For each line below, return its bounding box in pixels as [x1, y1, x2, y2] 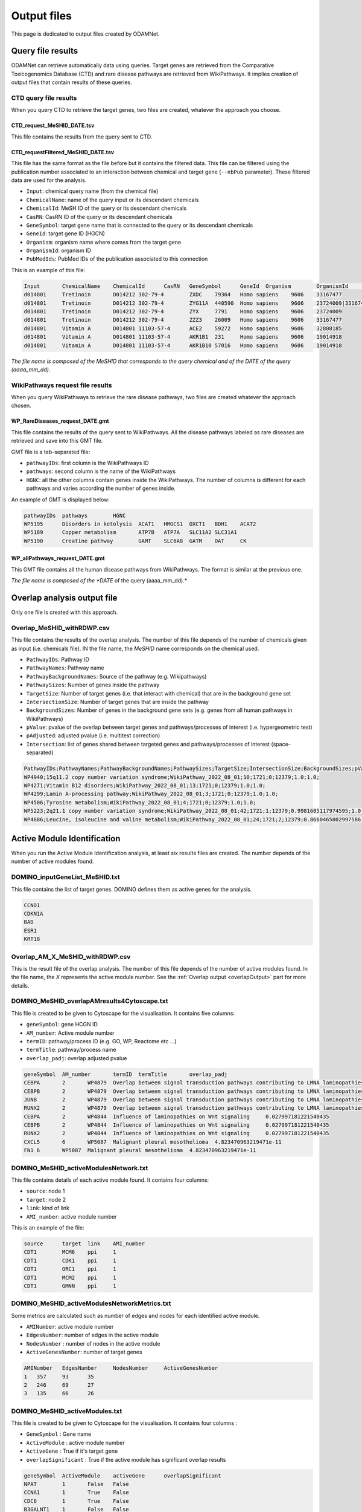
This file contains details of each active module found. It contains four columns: [11, 1176, 209, 1184]
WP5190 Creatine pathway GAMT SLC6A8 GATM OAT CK [24, 537, 247, 544]
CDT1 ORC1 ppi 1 [24, 1266, 117, 1272]
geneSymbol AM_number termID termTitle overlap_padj [24, 1070, 228, 1078]
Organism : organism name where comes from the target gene [26, 238, 181, 246]
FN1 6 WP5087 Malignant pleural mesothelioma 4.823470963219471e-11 [24, 1147, 256, 1154]
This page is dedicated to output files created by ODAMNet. [11, 30, 160, 37]
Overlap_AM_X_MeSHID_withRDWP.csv [11, 953, 131, 961]
